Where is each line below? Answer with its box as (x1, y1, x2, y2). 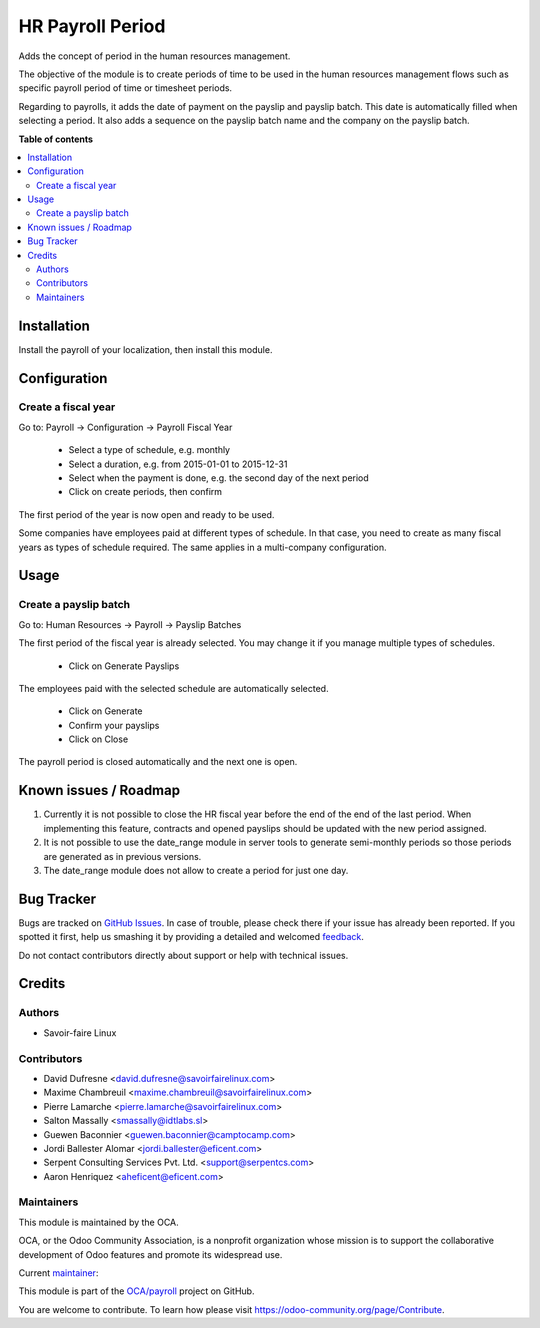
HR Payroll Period (18, 15, 166, 37)
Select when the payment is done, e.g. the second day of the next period (68, 472, 369, 484)
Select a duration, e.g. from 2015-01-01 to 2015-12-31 (68, 458, 288, 470)
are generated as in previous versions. (43, 850, 202, 862)
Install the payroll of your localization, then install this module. (18, 343, 273, 355)
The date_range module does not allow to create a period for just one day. (43, 864, 349, 876)
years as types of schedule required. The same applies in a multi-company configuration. (18, 541, 387, 553)
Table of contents (18, 133, 94, 145)
